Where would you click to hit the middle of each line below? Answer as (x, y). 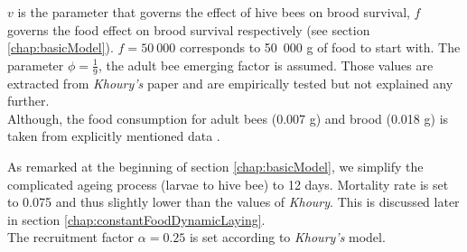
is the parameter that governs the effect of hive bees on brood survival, (214, 12)
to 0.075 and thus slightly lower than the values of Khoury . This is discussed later (233, 202)
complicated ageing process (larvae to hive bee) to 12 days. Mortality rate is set (228, 184)
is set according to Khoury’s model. (287, 237)
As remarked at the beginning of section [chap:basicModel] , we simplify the (215, 166)
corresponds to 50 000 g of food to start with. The (320, 47)
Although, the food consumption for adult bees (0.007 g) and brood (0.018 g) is (228, 118)
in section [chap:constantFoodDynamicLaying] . (136, 219)
